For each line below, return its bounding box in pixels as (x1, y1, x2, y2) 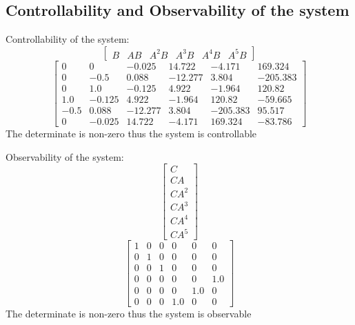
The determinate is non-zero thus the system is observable (6, 306, 252, 320)
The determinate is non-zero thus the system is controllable (6, 126, 257, 140)
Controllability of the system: (6, 32, 130, 46)
